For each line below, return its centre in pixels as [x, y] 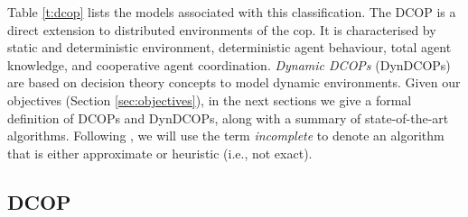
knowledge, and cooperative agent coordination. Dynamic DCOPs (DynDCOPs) [229, 64]
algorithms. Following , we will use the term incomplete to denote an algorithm [226, 136]
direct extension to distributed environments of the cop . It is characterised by [222, 29]
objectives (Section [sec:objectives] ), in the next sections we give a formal [210, 99]
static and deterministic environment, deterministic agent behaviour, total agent [229, 47]
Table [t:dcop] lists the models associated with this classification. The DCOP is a [232, 12]
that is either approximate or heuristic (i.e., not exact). [160, 153]
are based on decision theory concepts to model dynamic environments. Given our [234, 82]
